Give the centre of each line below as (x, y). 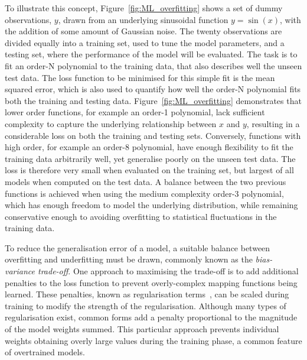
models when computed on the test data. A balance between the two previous (146, 181)
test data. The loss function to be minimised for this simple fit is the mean (140, 77)
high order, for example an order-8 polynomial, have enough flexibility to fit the (149, 147)
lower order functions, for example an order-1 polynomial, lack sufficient (135, 112)
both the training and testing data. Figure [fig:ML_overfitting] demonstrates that (153, 100)
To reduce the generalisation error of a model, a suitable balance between (138, 247)
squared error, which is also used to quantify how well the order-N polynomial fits (153, 89)
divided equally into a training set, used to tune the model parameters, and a (145, 42)
